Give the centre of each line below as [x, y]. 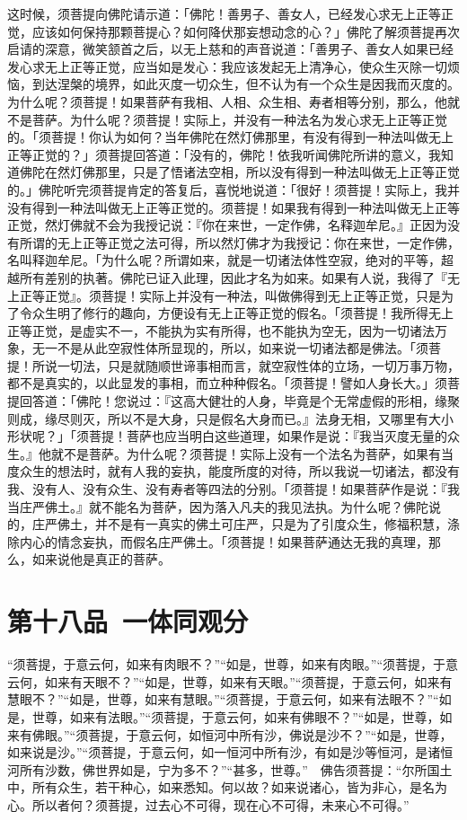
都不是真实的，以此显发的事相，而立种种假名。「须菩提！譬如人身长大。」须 [227, 383]
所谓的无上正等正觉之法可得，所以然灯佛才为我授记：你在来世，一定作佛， [239, 242]
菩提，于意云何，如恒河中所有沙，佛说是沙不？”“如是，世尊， [270, 734]
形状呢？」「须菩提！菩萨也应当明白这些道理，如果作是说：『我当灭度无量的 [227, 436]
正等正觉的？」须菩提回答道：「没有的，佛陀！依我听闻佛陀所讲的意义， [218, 154]
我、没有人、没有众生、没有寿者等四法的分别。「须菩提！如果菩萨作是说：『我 [233, 489]
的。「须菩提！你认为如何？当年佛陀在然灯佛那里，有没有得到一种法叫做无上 [230, 137]
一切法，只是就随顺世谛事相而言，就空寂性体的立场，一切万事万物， [258, 365]
